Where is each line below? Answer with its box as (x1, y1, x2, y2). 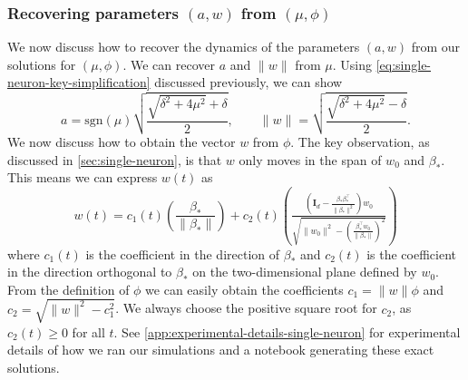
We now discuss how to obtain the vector (7, 132, 236, 151)
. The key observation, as (290, 132, 430, 151)
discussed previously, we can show (154, 73, 343, 92)
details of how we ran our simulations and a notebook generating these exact (7, 340, 434, 359)
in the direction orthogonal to (7, 262, 172, 281)
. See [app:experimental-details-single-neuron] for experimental (113, 322, 461, 341)
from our (411, 37, 461, 56)
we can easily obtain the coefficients (145, 279, 344, 298)
